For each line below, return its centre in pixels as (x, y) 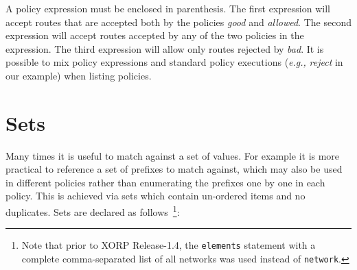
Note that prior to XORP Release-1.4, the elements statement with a (169, 245)
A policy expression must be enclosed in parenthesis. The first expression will (168, 8)
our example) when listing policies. (79, 75)
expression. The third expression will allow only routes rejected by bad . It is (165, 48)
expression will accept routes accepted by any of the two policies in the (155, 35)
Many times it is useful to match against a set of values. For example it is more (173, 155)
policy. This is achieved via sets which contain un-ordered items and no (156, 196)
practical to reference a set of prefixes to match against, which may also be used (174, 169)
